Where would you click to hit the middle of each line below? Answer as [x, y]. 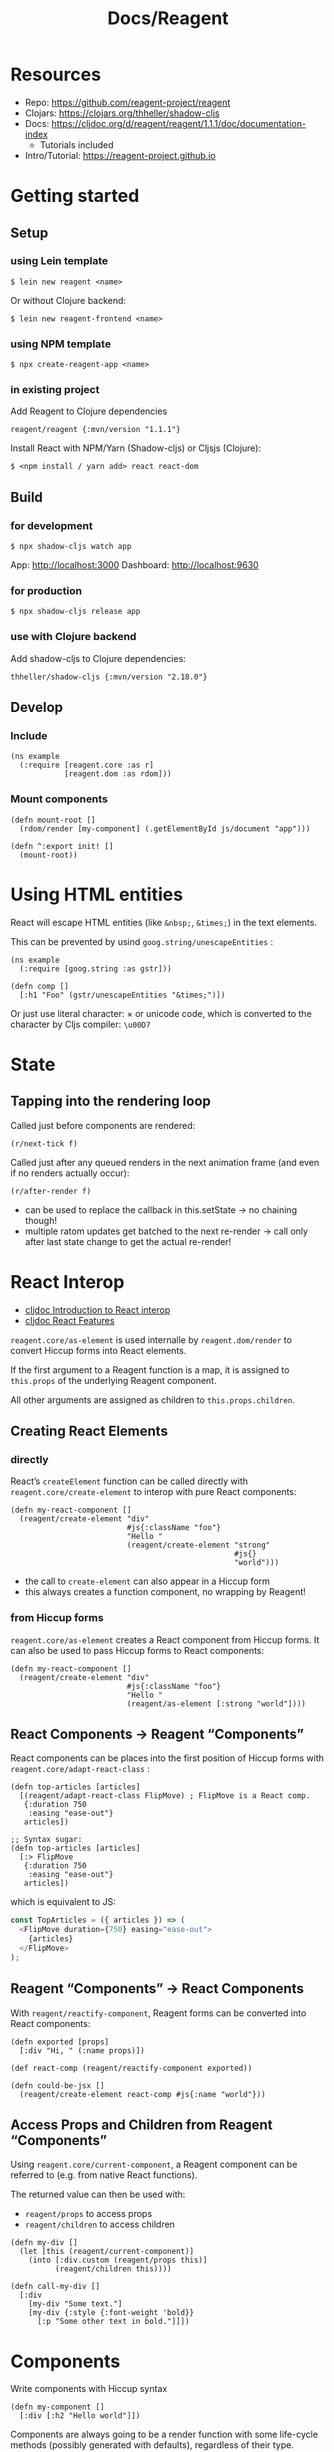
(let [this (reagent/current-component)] [107, 2252]
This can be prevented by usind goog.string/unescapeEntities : [141, 941]
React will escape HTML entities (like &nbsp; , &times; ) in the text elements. [164, 922]
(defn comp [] [40, 986]
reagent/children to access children [99, 2224]
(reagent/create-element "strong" [198, 1545]
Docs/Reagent [168, 18]
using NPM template [61, 344]
